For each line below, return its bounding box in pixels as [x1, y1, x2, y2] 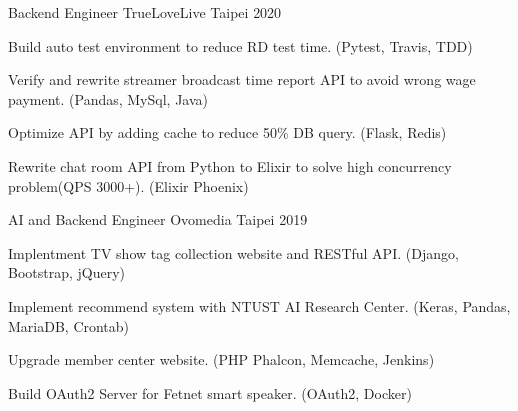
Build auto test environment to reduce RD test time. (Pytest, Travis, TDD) [8, 35, 473, 56]
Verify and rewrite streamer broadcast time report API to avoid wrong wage [8, 69, 476, 90]
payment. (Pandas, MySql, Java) [8, 88, 208, 109]
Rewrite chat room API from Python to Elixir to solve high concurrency [8, 155, 452, 176]
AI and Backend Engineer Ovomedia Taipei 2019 [8, 209, 308, 230]
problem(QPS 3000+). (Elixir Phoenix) [8, 175, 249, 196]
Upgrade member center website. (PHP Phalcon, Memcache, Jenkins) [8, 349, 435, 370]
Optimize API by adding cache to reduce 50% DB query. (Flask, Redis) [8, 122, 447, 143]
